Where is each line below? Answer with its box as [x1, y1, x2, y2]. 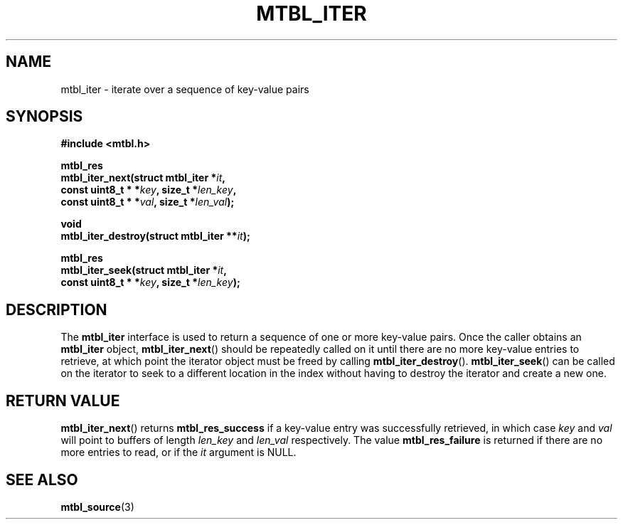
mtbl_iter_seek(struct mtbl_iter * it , [60, 264, 227, 277]
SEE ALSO [6, 470, 78, 489]
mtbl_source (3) [60, 500, 134, 513]
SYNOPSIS [6, 107, 83, 126]
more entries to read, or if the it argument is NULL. [60, 446, 297, 459]
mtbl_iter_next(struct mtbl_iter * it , [60, 171, 225, 184]
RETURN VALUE [6, 391, 120, 410]
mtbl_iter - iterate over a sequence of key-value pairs [60, 83, 309, 95]
